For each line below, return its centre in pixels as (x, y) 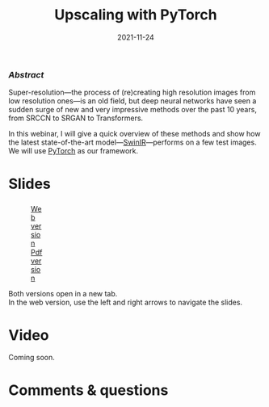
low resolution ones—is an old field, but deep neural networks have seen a (132, 101)
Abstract (26, 74)
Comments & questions (88, 390)
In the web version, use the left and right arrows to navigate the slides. (126, 302)
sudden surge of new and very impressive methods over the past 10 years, (132, 110)
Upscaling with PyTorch (136, 15)
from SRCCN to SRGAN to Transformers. (76, 118)
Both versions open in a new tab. (63, 294)
